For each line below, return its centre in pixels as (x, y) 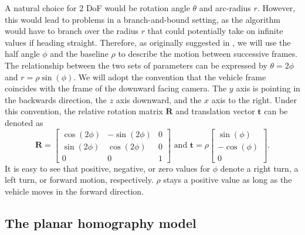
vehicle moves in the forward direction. (74, 191)
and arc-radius (225, 8)
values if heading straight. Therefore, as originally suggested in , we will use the (148, 42)
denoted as (24, 122)
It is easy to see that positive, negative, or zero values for (108, 168)
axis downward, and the (159, 99)
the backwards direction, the (56, 99)
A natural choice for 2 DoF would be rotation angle (97, 8)
